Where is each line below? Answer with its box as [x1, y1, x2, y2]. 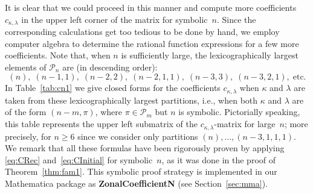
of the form [5, 105, 47, 118]
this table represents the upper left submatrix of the [5, 117, 198, 130]
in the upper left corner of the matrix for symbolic [21, 13, 208, 25]
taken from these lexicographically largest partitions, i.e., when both [5, 93, 258, 106]
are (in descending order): [62, 60, 158, 73]
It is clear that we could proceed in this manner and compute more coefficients [5, 1, 297, 13]
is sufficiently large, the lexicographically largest [121, 49, 298, 61]
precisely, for [5, 130, 51, 142]
